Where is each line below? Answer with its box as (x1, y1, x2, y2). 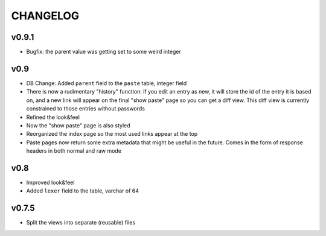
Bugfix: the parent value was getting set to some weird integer (26, 48, 181, 56)
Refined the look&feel (26, 113, 80, 121)
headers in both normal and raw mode (26, 147, 122, 155)
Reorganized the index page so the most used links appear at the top (26, 130, 198, 138)
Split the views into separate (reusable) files (26, 219, 136, 226)
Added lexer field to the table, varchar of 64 (26, 187, 139, 194)
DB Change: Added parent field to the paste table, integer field (26, 79, 187, 87)
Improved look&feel (26, 179, 75, 186)
